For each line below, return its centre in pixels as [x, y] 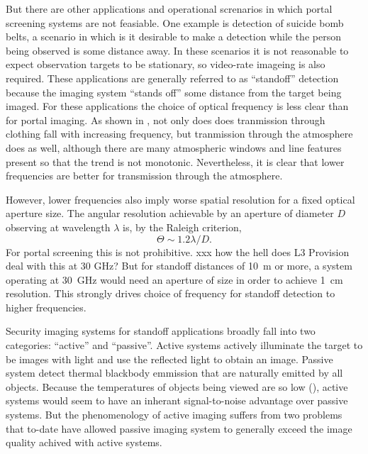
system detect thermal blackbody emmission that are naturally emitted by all [174, 373]
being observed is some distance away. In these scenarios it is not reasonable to [177, 50]
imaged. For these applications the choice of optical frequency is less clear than [177, 106]
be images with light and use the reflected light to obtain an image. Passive [169, 359]
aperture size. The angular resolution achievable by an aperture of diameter [170, 213]
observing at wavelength [58, 227]
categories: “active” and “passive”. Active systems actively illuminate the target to [184, 345]
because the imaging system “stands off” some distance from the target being [174, 92]
